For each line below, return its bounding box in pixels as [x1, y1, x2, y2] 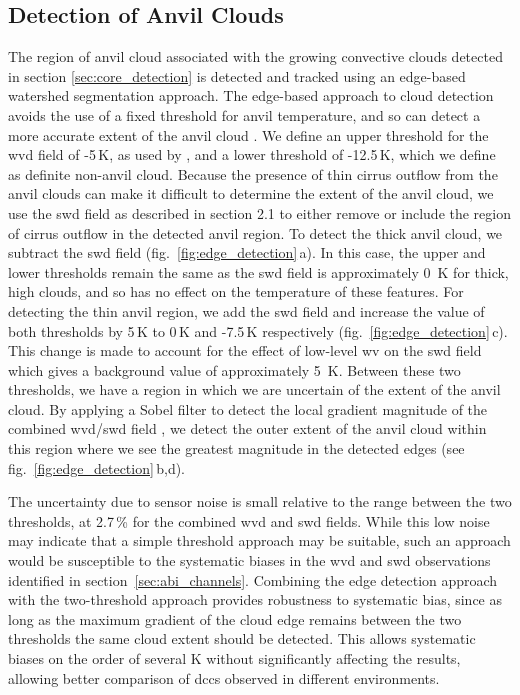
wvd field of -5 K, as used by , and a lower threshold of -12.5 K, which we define [8, 144, 496, 165]
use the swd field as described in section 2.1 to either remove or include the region [8, 202, 512, 223]
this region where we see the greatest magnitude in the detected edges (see [8, 438, 465, 459]
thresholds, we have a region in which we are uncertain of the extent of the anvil [8, 379, 501, 400]
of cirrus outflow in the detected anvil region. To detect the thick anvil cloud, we [8, 222, 503, 243]
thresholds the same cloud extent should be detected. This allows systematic [8, 628, 476, 649]
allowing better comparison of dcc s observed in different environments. [8, 667, 440, 688]
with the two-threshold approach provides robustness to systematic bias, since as [8, 589, 503, 610]
